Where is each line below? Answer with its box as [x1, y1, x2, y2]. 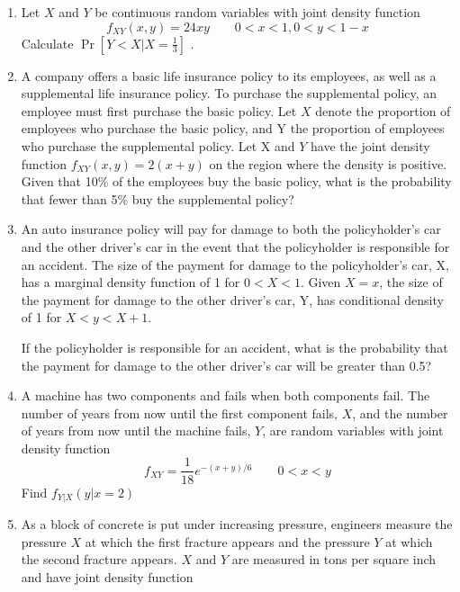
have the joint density [311, 136, 430, 155]
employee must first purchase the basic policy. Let [21, 101, 297, 120]
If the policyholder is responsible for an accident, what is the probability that [21, 337, 448, 356]
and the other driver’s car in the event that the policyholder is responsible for [21, 237, 450, 256]
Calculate [21, 33, 74, 52]
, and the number [352, 403, 448, 422]
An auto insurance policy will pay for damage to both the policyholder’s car [21, 220, 441, 238]
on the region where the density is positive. [209, 154, 447, 173]
